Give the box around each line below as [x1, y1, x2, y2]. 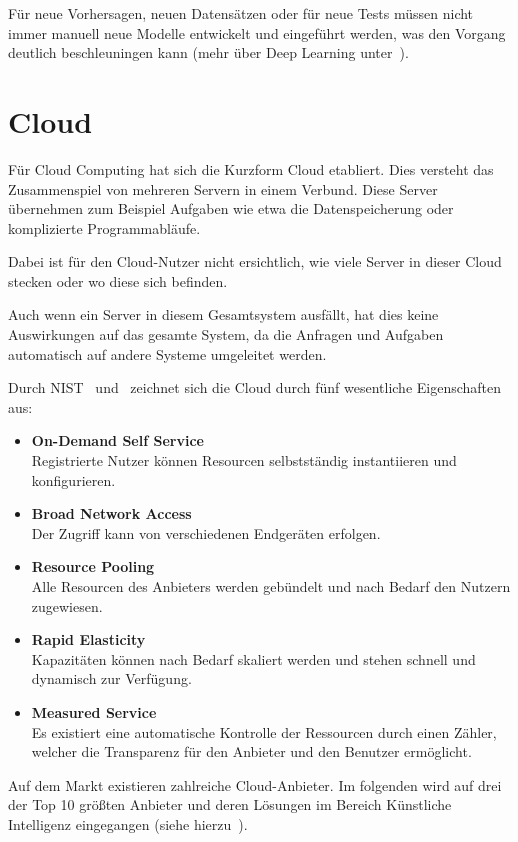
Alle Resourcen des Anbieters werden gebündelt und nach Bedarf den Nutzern [31, 576, 511, 596]
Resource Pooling [31, 556, 155, 577]
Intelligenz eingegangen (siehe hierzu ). [8, 813, 248, 834]
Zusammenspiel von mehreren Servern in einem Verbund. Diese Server [8, 178, 438, 199]
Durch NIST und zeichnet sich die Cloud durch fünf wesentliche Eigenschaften [8, 377, 502, 398]
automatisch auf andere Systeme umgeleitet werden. [8, 343, 327, 364]
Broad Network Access [31, 503, 192, 524]
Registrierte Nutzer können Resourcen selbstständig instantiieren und [31, 450, 457, 471]
